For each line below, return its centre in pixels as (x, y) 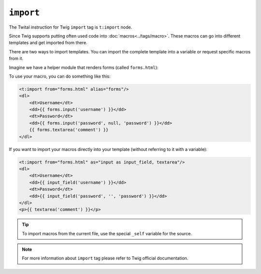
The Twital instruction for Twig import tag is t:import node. (71, 27)
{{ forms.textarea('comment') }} (69, 130)
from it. (16, 59)
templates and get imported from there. (48, 43)
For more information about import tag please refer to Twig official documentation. (105, 258)
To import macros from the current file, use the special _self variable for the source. (107, 233)
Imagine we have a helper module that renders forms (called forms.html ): (84, 67)
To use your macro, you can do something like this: (60, 76)
